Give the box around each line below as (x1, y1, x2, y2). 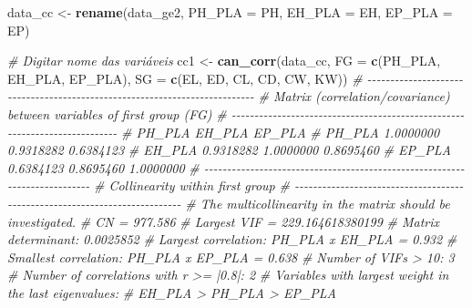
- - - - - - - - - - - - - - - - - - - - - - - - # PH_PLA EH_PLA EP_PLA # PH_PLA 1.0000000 (7, 122, 440, 141)
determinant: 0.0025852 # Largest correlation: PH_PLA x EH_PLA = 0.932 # (7, 230, 457, 249)
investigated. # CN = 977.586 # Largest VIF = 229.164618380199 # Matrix (7, 211, 440, 231)
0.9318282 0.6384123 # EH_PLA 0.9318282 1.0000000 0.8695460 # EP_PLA (7, 140, 452, 159)
